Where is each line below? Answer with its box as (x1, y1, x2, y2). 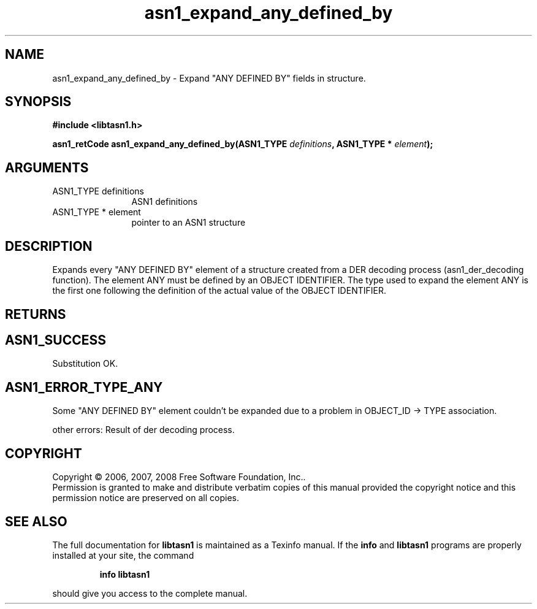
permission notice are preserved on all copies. (52, 492, 239, 504)
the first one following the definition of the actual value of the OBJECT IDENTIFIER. (52, 285, 386, 296)
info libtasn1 (99, 569, 150, 580)
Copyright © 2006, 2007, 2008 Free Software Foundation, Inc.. (52, 472, 306, 483)
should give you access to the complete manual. (52, 588, 248, 599)
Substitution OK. (52, 358, 118, 369)
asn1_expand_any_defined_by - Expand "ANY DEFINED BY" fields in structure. (52, 72, 366, 83)
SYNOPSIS (5, 94, 72, 110)
